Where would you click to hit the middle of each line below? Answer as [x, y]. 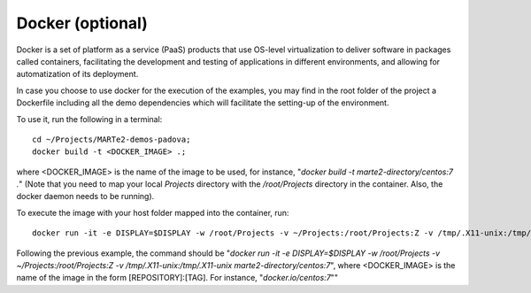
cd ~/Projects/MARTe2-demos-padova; [112, 139]
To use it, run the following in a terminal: [89, 119]
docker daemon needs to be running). [85, 197]
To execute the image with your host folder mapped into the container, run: [153, 212]
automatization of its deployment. [77, 74]
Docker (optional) [82, 23]
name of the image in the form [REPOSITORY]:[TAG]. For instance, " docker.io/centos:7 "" [177, 278]
